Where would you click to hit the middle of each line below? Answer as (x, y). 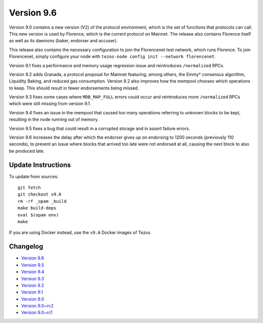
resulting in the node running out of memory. (54, 120)
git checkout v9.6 (40, 194)
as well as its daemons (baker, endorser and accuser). (63, 41)
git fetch (29, 188)
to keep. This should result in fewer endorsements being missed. (74, 88)
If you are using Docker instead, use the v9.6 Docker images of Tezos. (80, 233)
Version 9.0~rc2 (37, 306)
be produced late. (27, 151)
